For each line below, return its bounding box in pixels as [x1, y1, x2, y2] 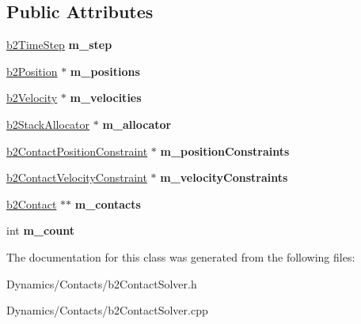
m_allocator [102, 115, 172, 132]
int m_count [6, 222, 74, 239]
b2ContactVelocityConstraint [6, 169, 147, 186]
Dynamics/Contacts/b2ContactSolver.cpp [6, 302, 208, 318]
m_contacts [74, 195, 141, 212]
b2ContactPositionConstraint [6, 142, 148, 159]
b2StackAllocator [6, 115, 90, 132]
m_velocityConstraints [160, 169, 288, 186]
